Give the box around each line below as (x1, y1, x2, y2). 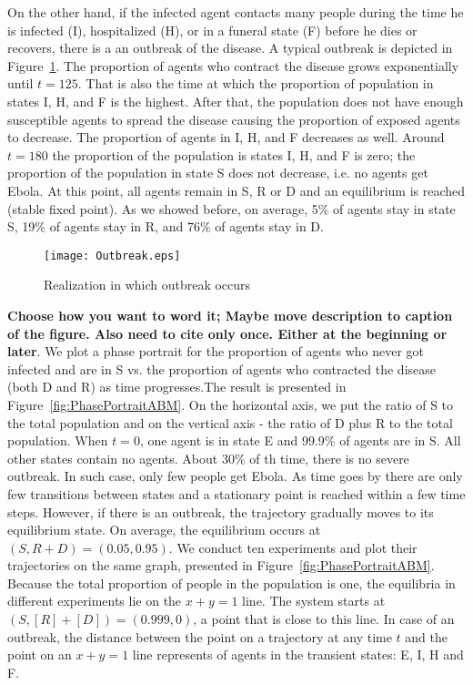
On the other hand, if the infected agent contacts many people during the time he (7, 3, 464, 21)
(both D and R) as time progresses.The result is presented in (7, 377, 347, 396)
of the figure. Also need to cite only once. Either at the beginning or (7, 323, 448, 342)
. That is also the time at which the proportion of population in (77, 74, 434, 93)
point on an (7, 645, 72, 664)
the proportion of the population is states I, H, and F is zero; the (52, 145, 416, 164)
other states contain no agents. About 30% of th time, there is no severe (7, 448, 409, 467)
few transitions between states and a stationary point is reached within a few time (7, 484, 466, 503)
